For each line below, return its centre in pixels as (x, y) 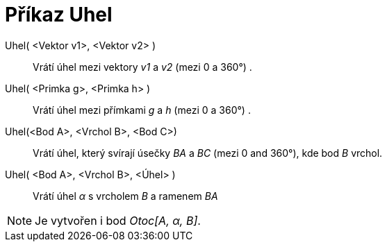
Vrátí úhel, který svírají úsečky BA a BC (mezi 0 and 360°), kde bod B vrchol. (208, 153)
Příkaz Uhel (59, 15)
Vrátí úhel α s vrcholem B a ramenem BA (125, 196)
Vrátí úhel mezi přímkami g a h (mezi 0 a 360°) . (142, 110)
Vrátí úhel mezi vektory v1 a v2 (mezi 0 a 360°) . (142, 67)
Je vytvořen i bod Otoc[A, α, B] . (118, 220)
